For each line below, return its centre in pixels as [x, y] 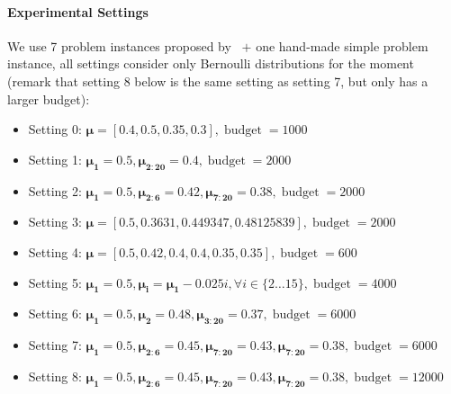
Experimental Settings [78, 11]
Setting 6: [55, 313]
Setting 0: [55, 129]
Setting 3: [55, 222]
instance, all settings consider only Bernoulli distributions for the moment [211, 63]
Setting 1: [55, 159]
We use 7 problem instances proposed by [119, 45]
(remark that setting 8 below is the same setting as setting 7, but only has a [218, 81]
